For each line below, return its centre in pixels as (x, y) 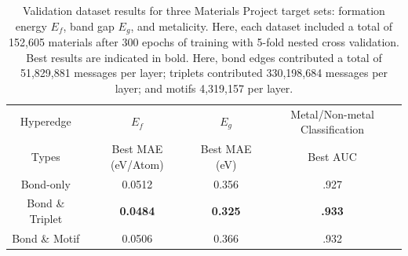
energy (31, 26)
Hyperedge (46, 121)
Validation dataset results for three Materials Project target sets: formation (204, 10)
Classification (333, 129)
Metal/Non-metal (332, 113)
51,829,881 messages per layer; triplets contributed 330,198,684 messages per (204, 73)
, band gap (89, 26)
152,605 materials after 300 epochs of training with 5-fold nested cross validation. (204, 42)
